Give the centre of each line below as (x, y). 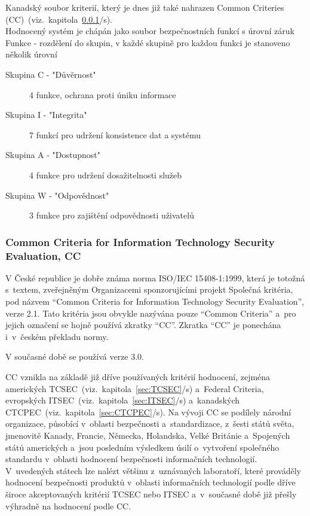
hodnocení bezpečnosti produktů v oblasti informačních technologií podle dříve (151, 482)
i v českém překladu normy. (57, 336)
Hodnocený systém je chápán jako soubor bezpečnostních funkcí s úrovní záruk (150, 31)
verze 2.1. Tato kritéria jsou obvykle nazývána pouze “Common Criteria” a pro (151, 313)
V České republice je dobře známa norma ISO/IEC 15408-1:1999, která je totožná (155, 277)
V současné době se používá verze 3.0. (75, 356)
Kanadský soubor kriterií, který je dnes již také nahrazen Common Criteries (145, 7)
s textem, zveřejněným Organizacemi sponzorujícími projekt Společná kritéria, (149, 289)
